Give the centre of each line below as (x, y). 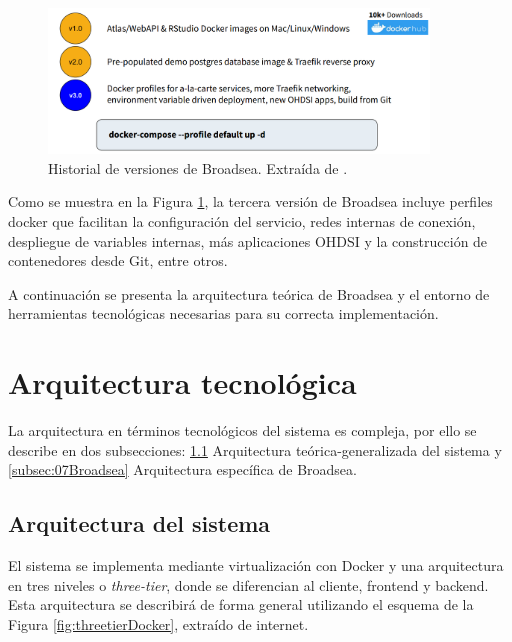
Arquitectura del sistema (139, 523)
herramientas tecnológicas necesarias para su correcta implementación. (223, 313)
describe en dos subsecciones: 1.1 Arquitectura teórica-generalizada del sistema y (255, 449)
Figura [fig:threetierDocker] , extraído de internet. (158, 623)
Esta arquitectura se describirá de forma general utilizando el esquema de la (241, 604)
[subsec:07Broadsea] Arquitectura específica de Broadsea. (182, 469)
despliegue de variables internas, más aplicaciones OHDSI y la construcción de (248, 240)
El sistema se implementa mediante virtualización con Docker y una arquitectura (256, 565)
